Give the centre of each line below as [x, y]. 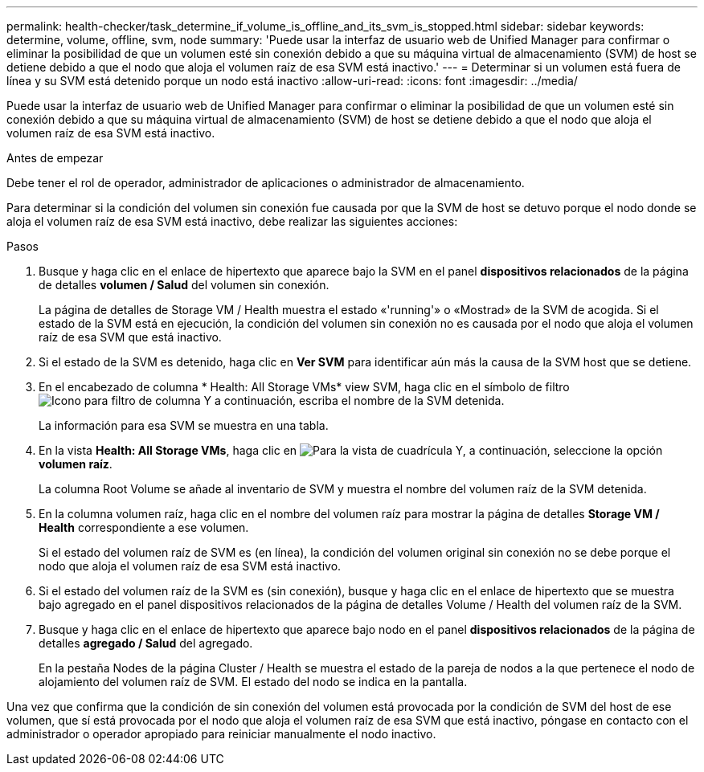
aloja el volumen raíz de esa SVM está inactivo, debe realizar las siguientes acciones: [232, 221]
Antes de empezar [55, 158]
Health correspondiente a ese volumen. [144, 527]
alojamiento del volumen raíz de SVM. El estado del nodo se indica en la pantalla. [253, 682]
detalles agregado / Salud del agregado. [146, 643]
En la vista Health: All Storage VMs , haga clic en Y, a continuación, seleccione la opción [351, 450]
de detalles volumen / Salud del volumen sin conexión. [184, 285]
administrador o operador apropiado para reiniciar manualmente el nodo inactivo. [221, 734]
